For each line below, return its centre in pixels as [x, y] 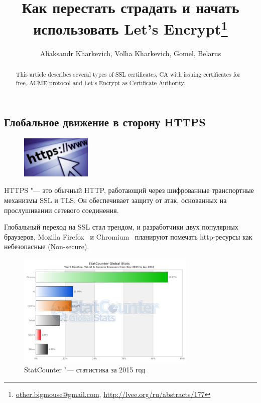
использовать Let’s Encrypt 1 [130, 28]
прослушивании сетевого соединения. [61, 210]
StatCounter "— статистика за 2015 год [85, 370]
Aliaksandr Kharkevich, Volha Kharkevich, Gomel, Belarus [130, 53]
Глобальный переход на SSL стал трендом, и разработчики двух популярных [121, 227]
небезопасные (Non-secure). [47, 246]
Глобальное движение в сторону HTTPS [105, 122]
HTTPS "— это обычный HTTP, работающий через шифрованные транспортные [129, 190]
